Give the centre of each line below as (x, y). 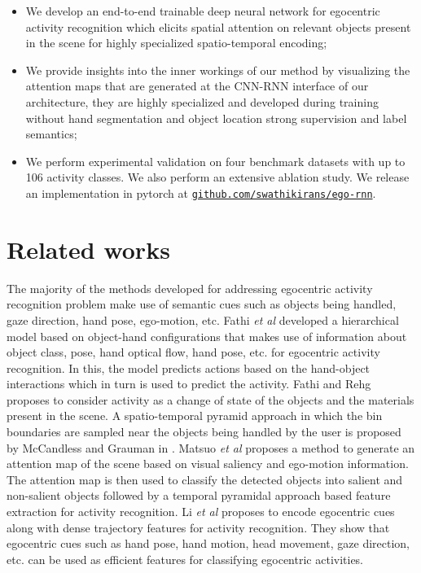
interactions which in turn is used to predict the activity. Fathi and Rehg (189, 384)
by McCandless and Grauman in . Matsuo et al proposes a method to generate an (211, 447)
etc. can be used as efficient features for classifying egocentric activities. (185, 559)
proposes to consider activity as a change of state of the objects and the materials (210, 399)
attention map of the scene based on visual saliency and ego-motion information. (208, 464)
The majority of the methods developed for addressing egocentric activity (190, 288)
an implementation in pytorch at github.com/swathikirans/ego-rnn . (201, 192)
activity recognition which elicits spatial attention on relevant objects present (218, 26)
